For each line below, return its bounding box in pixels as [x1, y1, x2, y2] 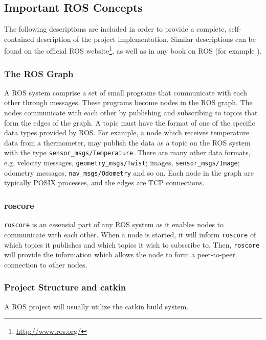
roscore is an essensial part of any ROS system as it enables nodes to [4, 219, 224, 230]
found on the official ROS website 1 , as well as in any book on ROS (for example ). [4, 44, 262, 56]
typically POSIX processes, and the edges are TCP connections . [4, 177, 205, 188]
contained [4, 33, 34, 44]
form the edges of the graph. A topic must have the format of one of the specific [4, 117, 255, 128]
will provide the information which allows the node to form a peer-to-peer [4, 249, 235, 260]
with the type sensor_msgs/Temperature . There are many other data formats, [4, 147, 251, 158]
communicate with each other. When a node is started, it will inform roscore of [4, 229, 256, 239]
